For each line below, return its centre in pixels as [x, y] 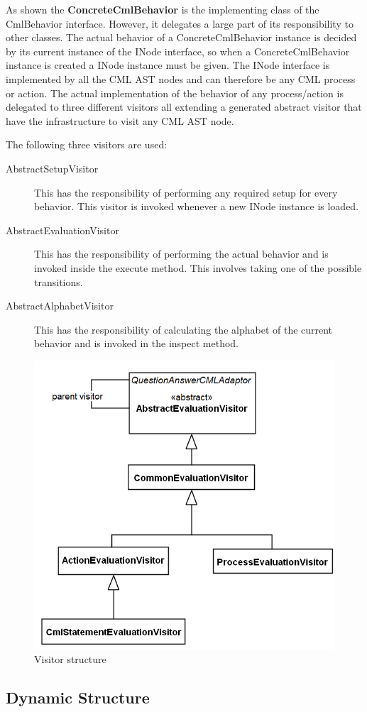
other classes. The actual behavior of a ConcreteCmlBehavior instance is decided [181, 37]
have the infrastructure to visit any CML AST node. [120, 120]
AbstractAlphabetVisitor [60, 306]
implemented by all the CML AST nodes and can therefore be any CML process [181, 78]
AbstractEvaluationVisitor [62, 230]
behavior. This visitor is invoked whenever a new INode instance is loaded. [197, 206]
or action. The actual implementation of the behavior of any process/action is [175, 93]
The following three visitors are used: [87, 144]
